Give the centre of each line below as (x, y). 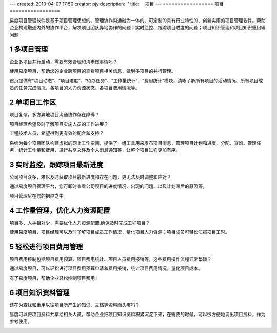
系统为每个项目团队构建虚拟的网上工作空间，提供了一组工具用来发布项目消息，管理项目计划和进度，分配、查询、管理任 (135, 143)
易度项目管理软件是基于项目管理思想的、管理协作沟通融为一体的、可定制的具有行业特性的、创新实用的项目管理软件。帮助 (137, 20)
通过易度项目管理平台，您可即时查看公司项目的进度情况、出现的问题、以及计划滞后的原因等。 (108, 186)
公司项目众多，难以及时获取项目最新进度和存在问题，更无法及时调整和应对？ (90, 177)
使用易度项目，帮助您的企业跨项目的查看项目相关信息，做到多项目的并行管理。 (93, 71)
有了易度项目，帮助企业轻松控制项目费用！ (54, 278)
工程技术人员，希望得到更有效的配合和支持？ (57, 133)
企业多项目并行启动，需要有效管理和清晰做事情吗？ (63, 62)
